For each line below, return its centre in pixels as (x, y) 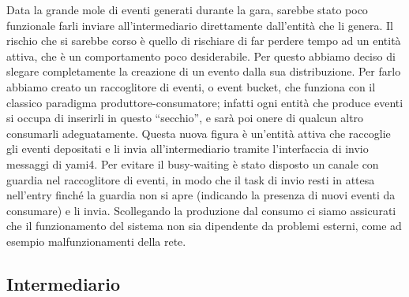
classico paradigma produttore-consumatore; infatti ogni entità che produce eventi (205, 102)
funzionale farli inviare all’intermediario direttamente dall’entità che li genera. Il (200, 25)
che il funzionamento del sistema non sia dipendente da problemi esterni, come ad (204, 226)
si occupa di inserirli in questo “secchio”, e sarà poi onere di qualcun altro (185, 118)
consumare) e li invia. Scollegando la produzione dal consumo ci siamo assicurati (201, 210)
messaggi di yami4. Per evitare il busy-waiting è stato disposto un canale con (193, 163)
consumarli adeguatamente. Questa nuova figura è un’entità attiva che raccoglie (199, 133)
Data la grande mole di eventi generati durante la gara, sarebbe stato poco (187, 9)
